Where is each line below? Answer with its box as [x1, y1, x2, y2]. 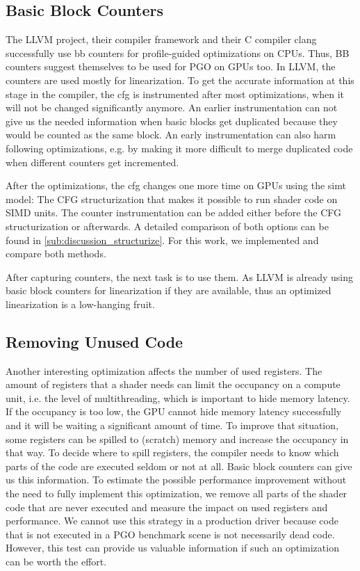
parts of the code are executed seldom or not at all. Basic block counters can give [6, 458, 352, 473]
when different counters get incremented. [6, 154, 179, 169]
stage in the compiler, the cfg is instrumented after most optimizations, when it [6, 86, 344, 101]
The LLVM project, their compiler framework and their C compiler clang [6, 32, 317, 47]
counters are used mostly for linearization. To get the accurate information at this [6, 72, 354, 87]
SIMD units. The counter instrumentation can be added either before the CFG [6, 205, 342, 220]
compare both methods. [6, 246, 106, 261]
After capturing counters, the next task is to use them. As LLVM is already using [6, 269, 354, 284]
